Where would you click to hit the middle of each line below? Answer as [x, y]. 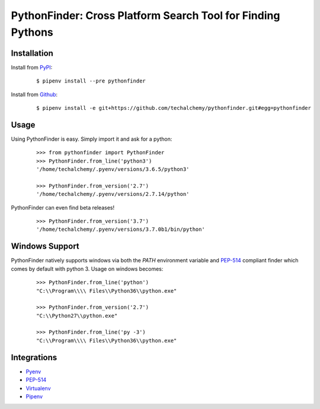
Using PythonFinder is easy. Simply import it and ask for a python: [92, 139]
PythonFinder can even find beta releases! [63, 207]
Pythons [32, 32]
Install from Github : [34, 94]
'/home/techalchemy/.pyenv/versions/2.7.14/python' [113, 194]
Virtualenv [38, 388]
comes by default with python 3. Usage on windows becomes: [87, 269]
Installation [32, 53]
